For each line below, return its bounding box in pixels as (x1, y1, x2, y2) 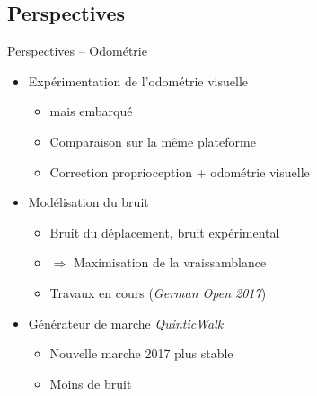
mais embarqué (49, 102, 133, 121)
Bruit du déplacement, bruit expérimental (49, 222, 280, 241)
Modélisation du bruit (28, 193, 149, 211)
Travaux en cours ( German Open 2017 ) (49, 283, 267, 301)
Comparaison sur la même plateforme (49, 131, 256, 150)
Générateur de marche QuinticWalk (28, 313, 224, 332)
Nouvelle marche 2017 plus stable (49, 344, 233, 363)
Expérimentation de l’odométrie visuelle (28, 71, 248, 90)
